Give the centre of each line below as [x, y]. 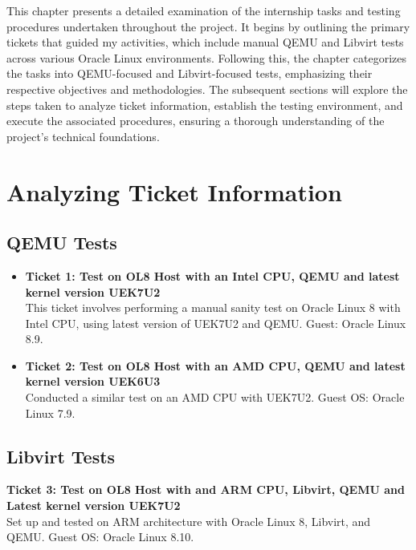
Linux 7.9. [50, 412]
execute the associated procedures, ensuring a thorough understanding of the [196, 121]
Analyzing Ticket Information [174, 191]
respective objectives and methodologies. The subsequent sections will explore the [207, 89]
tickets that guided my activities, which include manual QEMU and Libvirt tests [205, 42]
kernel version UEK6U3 [93, 381]
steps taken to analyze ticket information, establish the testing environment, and [205, 105]
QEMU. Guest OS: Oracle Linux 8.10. [100, 537]
